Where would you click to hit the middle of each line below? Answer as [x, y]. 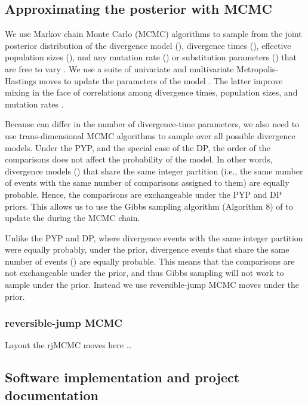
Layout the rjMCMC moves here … [69, 345]
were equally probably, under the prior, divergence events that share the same [147, 249]
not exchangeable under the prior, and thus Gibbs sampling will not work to [144, 273]
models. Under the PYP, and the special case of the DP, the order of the [138, 147]
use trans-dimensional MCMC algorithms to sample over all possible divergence [150, 135]
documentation [52, 395]
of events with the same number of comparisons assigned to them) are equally [147, 182]
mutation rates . [34, 104]
